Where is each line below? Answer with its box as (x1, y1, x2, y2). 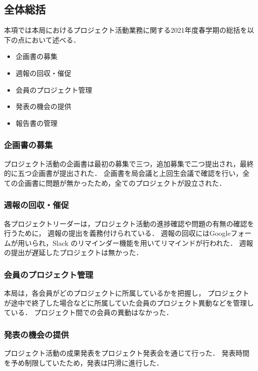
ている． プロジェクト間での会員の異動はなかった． (4, 307, 173, 318)
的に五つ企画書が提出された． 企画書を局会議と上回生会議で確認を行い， (4, 168, 243, 178)
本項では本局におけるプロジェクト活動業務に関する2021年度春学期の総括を (4, 25, 247, 35)
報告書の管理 (15, 117, 58, 128)
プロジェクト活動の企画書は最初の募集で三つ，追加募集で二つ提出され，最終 (4, 158, 254, 168)
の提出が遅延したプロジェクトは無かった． (4, 247, 143, 258)
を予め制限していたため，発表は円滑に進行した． (4, 357, 163, 368)
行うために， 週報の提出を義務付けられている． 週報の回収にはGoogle (4, 228, 231, 238)
